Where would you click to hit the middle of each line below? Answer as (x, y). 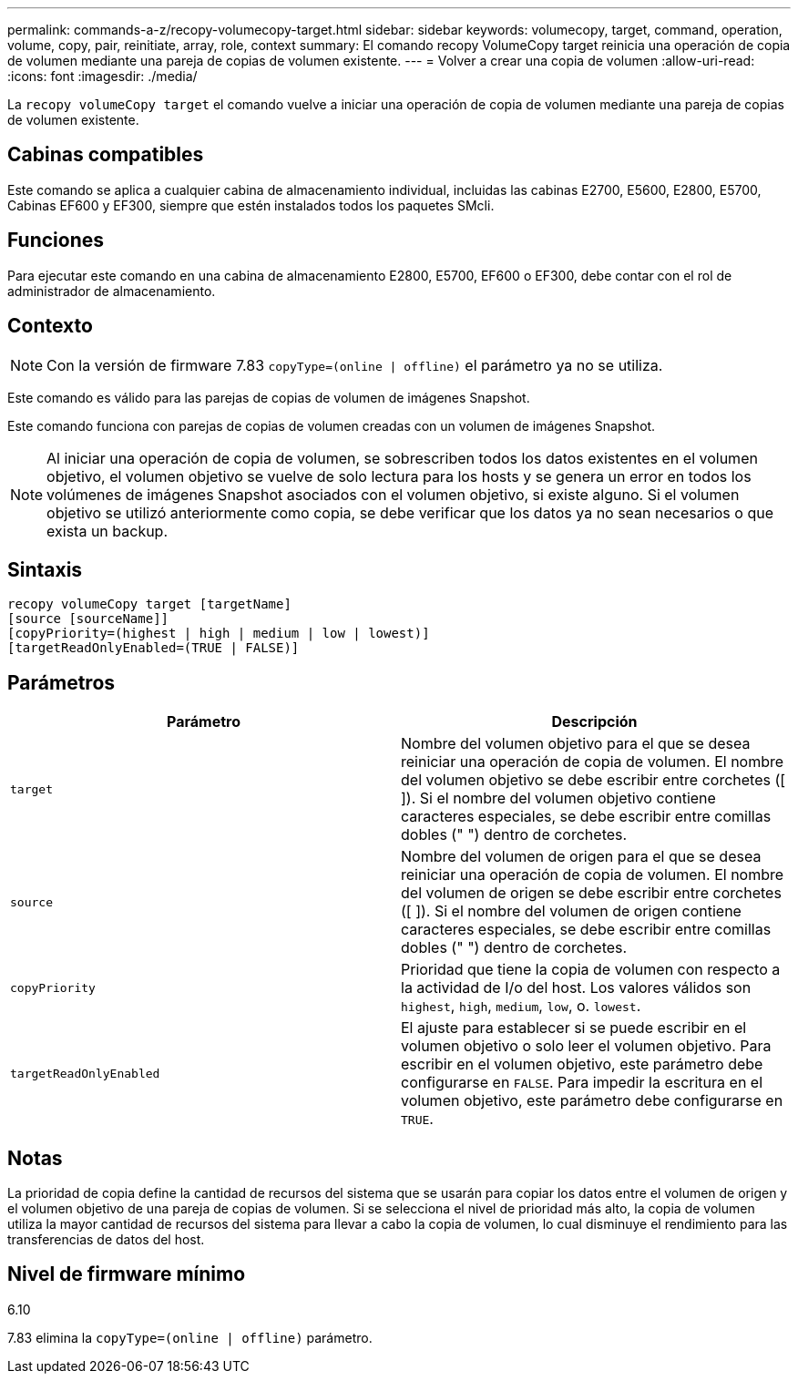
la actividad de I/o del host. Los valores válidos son (576, 988)
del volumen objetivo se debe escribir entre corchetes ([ (593, 780)
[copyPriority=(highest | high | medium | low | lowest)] (219, 634)
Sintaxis (45, 569)
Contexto (50, 326)
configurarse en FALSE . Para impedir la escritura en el (582, 1083)
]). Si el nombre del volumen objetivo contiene (558, 798)
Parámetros (61, 682)
